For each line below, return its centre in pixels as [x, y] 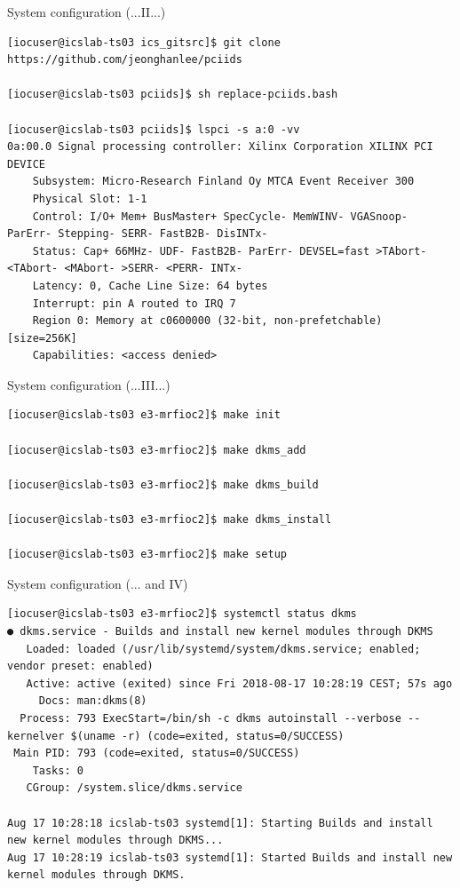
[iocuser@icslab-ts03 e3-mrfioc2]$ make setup [147, 555]
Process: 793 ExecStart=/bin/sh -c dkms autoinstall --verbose [210, 718]
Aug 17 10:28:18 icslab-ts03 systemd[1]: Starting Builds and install [220, 823]
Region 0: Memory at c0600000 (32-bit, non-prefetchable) [207, 321]
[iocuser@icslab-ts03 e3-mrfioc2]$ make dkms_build [163, 484]
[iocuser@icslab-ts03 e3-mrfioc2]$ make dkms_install [170, 520]
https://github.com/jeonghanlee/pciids [125, 60]
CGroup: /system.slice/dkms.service [134, 788]
